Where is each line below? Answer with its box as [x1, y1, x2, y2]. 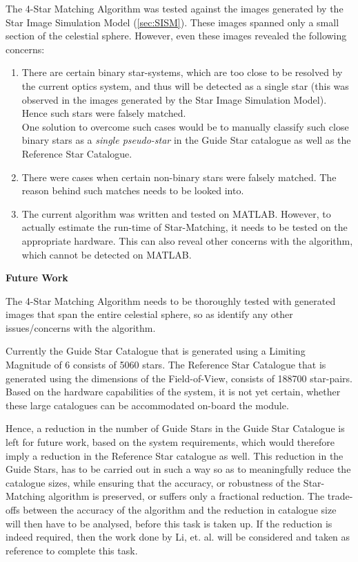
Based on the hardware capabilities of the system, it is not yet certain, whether [6, 384, 341, 399]
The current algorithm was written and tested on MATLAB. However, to [21, 206, 331, 221]
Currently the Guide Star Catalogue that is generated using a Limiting [6, 344, 306, 358]
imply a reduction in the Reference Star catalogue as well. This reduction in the [6, 448, 344, 462]
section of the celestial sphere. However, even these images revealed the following [6, 28, 347, 43]
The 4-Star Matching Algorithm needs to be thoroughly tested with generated [6, 293, 336, 308]
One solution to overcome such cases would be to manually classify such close [21, 119, 349, 133]
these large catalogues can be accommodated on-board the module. [6, 397, 289, 412]
